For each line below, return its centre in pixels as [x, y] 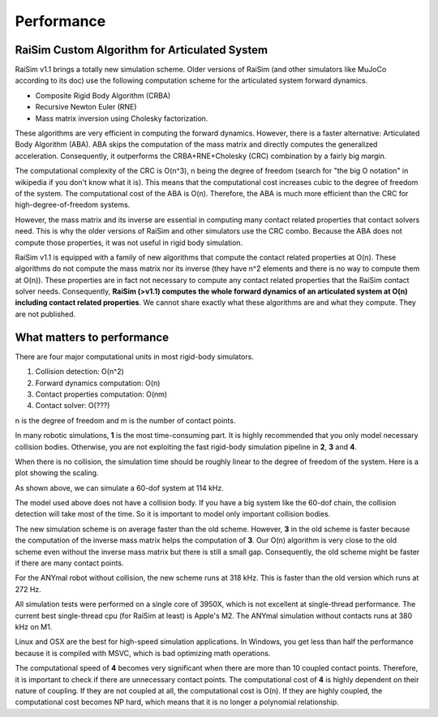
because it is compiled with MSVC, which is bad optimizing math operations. [143, 653]
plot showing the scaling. [57, 473]
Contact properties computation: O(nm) [101, 394]
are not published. [45, 314]
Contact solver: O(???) [73, 406]
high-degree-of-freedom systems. [73, 205]
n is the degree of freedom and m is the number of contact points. [125, 420]
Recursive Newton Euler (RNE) [86, 107]
